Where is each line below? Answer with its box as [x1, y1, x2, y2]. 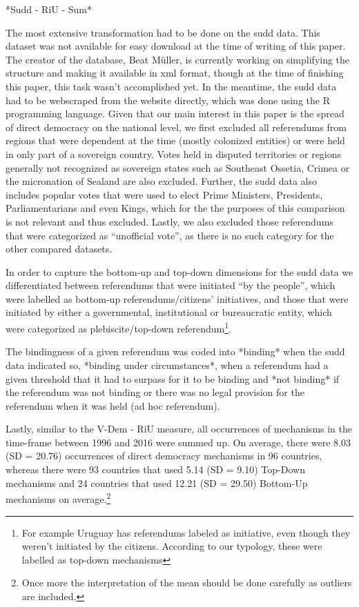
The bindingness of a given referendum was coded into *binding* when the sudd [6, 344, 345, 359]
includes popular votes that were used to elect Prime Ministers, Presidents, [6, 187, 323, 201]
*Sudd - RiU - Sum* [6, 2, 93, 16]
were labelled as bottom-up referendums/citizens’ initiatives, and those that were [6, 291, 349, 306]
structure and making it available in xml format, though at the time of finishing [6, 66, 344, 80]
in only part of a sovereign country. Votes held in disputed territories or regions [6, 146, 342, 161]
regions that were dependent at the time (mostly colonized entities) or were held [6, 133, 345, 148]
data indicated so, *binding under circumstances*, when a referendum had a [6, 357, 329, 372]
